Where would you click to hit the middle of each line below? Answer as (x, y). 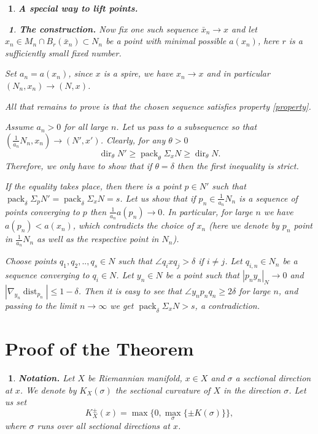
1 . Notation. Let (41, 377)
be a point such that (202, 275)
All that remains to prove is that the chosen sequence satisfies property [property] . (158, 106)
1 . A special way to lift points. (73, 8)
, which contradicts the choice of (133, 225)
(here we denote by (244, 225)
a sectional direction (273, 377)
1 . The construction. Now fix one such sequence (103, 29)
